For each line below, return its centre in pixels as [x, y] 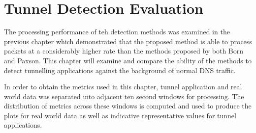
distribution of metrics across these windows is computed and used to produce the [128, 106]
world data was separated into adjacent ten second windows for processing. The [124, 96]
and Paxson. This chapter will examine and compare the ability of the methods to [128, 60]
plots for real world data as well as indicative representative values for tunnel [120, 115]
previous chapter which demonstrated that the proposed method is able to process [128, 41]
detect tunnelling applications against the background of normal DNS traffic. [120, 70]
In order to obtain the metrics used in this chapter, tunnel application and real [123, 87]
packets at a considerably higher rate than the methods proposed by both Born [124, 51]
